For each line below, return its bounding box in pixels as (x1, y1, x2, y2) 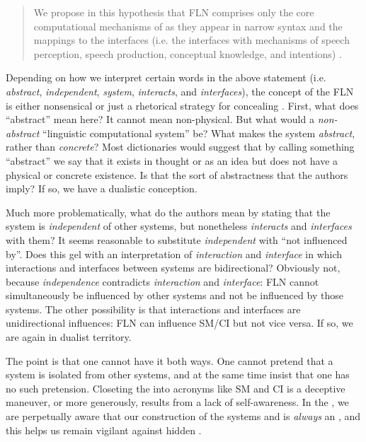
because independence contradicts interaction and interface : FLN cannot (6, 274, 319, 289)
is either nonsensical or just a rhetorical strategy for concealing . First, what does (6, 98, 359, 112)
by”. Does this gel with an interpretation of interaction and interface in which (6, 246, 343, 261)
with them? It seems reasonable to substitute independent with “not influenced (6, 232, 348, 247)
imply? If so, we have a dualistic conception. (6, 181, 198, 196)
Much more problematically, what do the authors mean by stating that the (6, 204, 331, 219)
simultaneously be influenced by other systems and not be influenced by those (6, 288, 343, 303)
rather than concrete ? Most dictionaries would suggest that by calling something (6, 139, 355, 154)
